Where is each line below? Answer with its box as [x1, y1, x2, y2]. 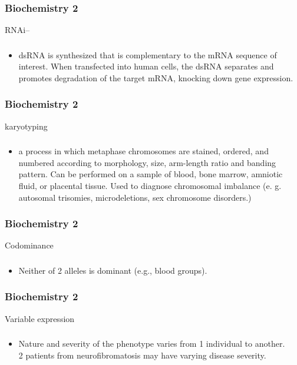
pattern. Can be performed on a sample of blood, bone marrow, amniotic [18, 168, 283, 180]
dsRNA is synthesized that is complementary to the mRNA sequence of [18, 48, 277, 61]
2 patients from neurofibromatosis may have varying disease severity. [18, 349, 266, 361]
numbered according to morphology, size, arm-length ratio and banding [18, 156, 276, 168]
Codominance [5, 239, 54, 251]
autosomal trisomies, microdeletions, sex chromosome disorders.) [18, 191, 252, 203]
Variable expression [5, 312, 75, 324]
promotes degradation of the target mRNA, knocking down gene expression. [18, 71, 293, 84]
